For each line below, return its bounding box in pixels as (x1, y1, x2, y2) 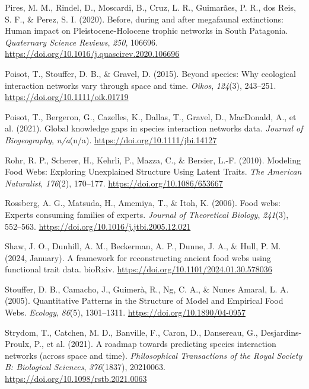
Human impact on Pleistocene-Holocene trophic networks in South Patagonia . (5, 24, 288, 37)
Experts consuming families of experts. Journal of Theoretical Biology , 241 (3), (5, 208, 289, 220)
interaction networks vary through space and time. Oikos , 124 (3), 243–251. (5, 79, 276, 91)
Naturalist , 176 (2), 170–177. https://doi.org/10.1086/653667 (5, 176, 223, 189)
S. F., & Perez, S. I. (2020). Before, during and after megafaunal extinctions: (5, 12, 283, 25)
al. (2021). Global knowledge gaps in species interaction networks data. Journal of (5, 122, 303, 134)
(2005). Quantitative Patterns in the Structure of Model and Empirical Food (5, 294, 283, 307)
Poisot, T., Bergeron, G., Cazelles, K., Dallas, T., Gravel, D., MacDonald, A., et (5, 110, 297, 123)
